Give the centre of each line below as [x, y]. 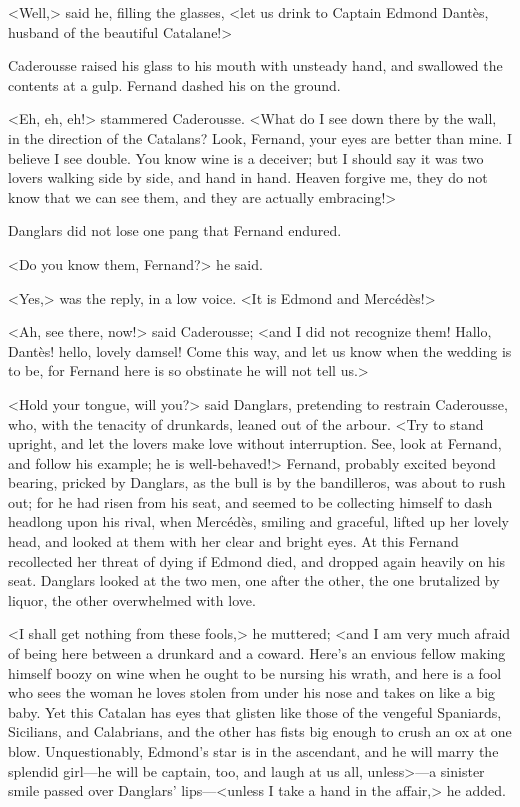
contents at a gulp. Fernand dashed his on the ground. [174, 84]
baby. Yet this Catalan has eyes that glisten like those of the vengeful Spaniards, [255, 711]
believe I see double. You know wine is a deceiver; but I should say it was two [246, 157]
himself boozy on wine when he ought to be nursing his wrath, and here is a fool [255, 672]
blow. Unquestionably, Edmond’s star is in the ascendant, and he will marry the [253, 751]
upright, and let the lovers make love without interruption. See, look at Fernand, [255, 443]
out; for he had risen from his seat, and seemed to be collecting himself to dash [250, 501]
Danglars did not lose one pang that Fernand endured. [175, 230]
